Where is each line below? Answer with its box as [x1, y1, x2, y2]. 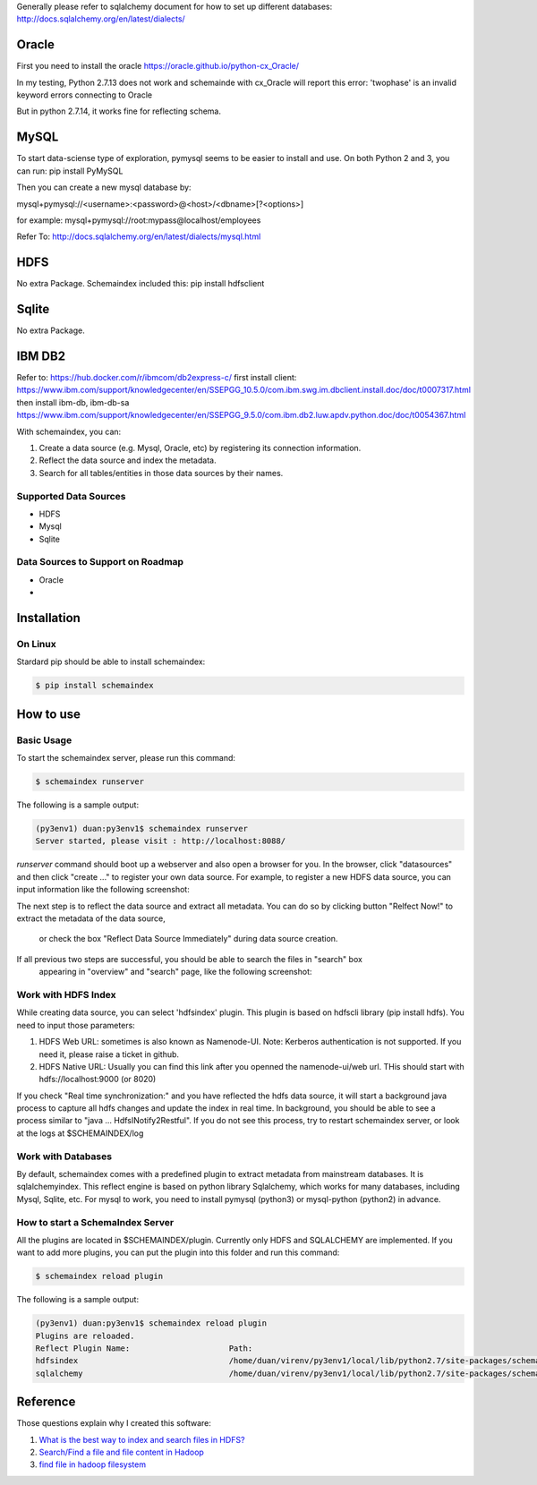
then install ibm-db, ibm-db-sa [16, 397, 130, 407]
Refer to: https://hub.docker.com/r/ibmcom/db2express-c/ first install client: [16, 372, 297, 383]
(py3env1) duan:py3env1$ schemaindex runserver [35, 824, 248, 834]
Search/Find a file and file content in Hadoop [38, 1447, 205, 1458]
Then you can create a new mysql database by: [16, 182, 192, 192]
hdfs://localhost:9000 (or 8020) [38, 1074, 157, 1085]
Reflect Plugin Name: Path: [35, 1344, 253, 1353]
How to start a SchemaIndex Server [16, 1216, 175, 1228]
